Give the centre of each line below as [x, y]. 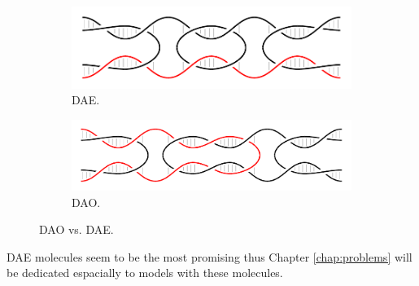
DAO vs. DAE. [76, 229]
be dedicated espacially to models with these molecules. [145, 273]
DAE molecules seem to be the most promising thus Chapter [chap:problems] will [209, 256]
